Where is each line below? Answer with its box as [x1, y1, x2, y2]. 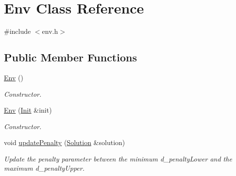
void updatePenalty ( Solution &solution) [4, 137, 125, 147]
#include [4, 26, 31, 36]
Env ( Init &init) [4, 105, 52, 115]
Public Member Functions [4, 50, 137, 65]
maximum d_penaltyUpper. [4, 163, 84, 173]
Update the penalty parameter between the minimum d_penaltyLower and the [4, 153, 232, 163]
